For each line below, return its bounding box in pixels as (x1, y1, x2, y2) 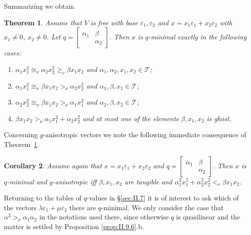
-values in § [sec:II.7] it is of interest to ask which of (87, 193, 239, 203)
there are (69, 202, 96, 212)
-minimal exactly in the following (148, 32, 247, 42)
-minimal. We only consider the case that (101, 202, 224, 212)
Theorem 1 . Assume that (4, 17, 82, 27)
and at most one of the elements (83, 113, 179, 123)
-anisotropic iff (53, 176, 97, 186)
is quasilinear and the (176, 212, 240, 222)
